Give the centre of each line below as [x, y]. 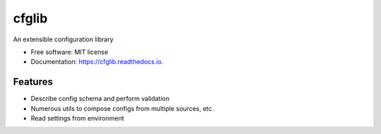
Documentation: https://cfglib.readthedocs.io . [97, 62]
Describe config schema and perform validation [100, 99]
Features [33, 82]
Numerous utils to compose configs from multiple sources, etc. [122, 108]
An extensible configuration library [64, 39]
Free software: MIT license [69, 52]
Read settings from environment [78, 119]
